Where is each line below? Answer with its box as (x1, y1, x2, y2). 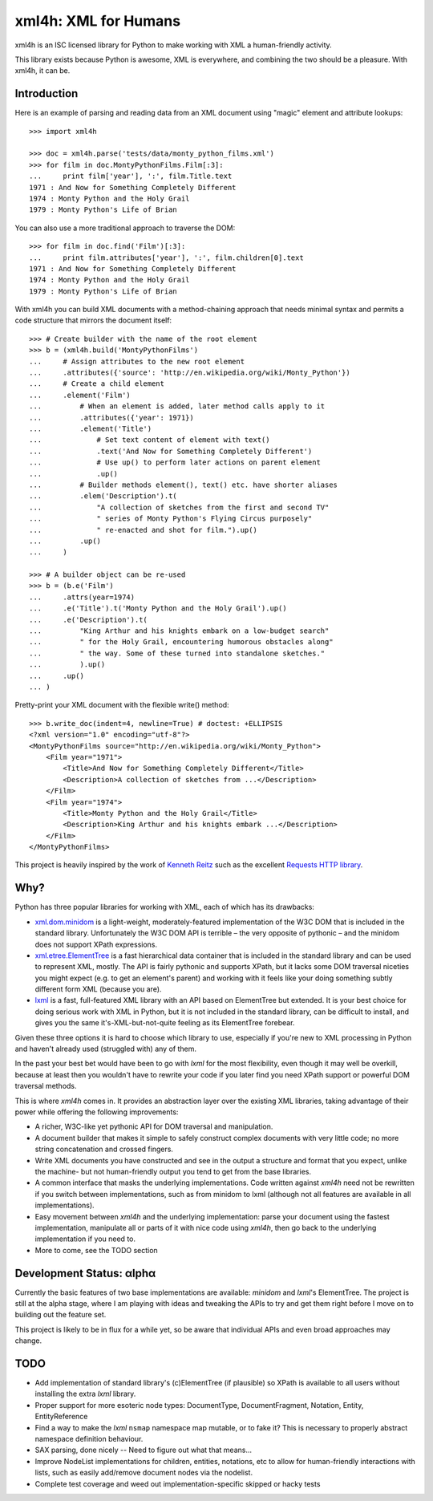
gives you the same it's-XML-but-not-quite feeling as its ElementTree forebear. (34, 1018, 295, 1028)
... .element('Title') (29, 424, 152, 433)
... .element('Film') (29, 390, 132, 400)
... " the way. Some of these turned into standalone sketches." (29, 648, 326, 658)
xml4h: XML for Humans (14, 12, 180, 30)
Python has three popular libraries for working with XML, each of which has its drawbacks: (14, 903, 314, 912)
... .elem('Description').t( (29, 492, 178, 501)
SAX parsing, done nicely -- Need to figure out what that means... (34, 1445, 253, 1455)
